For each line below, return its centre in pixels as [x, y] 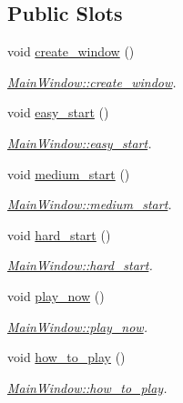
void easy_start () [58, 112]
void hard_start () [59, 234]
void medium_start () [69, 173]
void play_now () [56, 295]
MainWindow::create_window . [92, 81]
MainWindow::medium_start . [90, 204]
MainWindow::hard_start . [80, 265]
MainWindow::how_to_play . [87, 387]
